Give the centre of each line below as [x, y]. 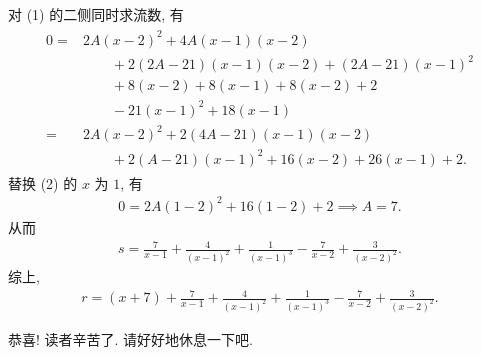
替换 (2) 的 [43, 182]
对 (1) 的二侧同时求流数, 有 [96, 13]
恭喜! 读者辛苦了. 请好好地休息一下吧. [130, 339]
